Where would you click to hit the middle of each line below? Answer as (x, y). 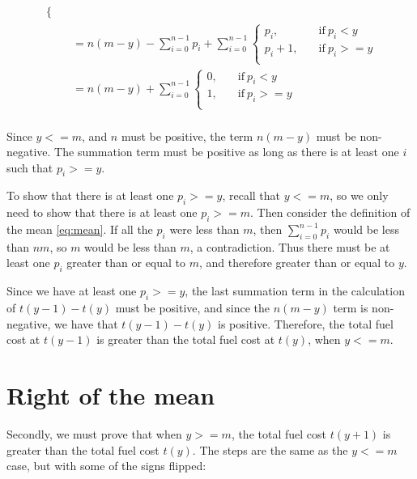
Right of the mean (111, 395)
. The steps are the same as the (270, 449)
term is (351, 308)
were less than (204, 229)
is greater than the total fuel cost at (186, 339)
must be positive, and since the (193, 308)
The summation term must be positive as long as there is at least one (227, 152)
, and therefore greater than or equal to (297, 263)
